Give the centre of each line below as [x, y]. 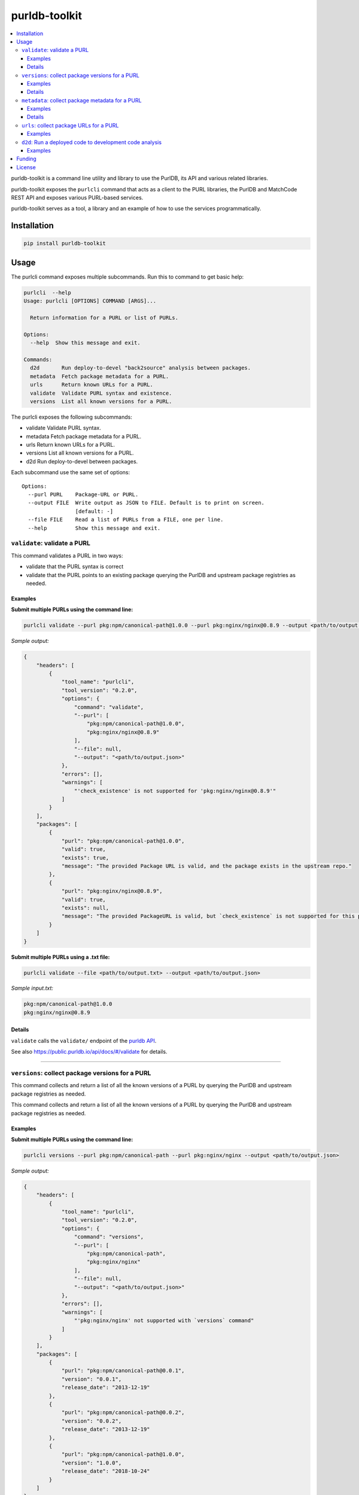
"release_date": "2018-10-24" [106, 1471]
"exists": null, [85, 908]
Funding [27, 159]
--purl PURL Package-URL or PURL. [83, 495]
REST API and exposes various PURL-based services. [77, 197]
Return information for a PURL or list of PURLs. [104, 318]
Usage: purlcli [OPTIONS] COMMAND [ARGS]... [90, 301]
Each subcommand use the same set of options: [71, 472]
